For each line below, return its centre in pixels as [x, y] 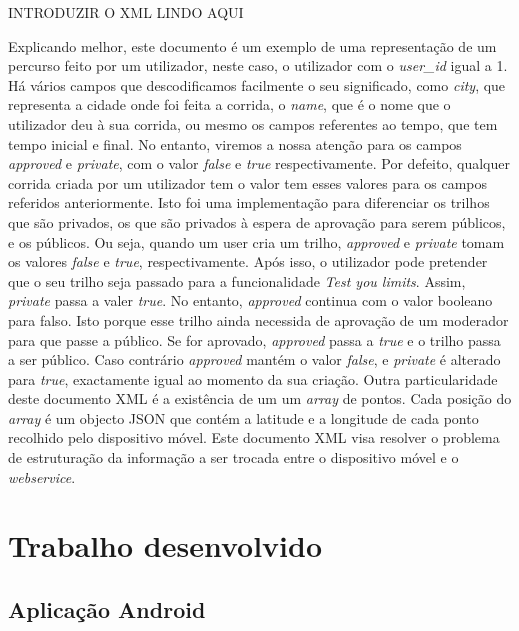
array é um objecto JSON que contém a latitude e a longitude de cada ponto [243, 417]
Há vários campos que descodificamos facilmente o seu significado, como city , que [257, 84]
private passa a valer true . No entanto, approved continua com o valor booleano [250, 300]
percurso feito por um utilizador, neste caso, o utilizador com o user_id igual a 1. [258, 65]
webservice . [42, 476]
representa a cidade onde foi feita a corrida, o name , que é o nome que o [229, 104]
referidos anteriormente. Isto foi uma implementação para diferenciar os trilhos [249, 202]
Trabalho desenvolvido [165, 545]
